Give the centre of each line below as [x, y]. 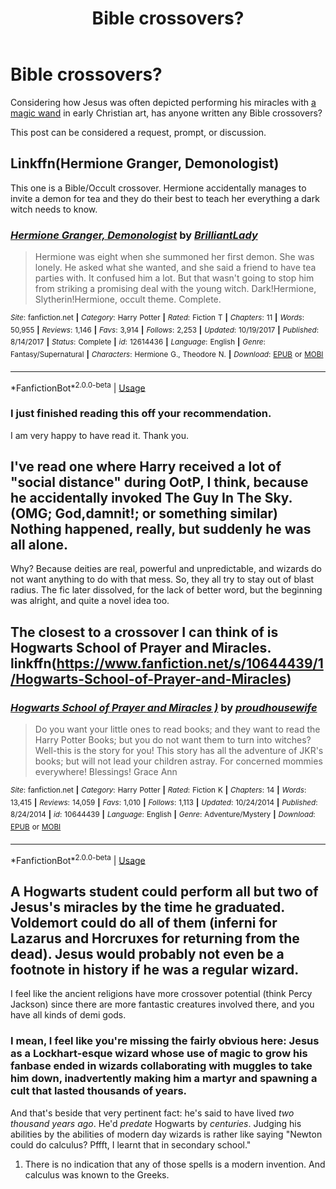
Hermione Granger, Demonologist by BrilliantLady [134, 235]
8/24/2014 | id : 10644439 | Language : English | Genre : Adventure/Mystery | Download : [163, 815]
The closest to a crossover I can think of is [144, 632]
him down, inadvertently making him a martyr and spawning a [164, 1079]
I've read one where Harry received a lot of [146, 467]
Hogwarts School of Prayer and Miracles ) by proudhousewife [164, 707]
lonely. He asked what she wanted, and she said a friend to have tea [175, 268]
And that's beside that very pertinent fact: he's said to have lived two [152, 1113]
